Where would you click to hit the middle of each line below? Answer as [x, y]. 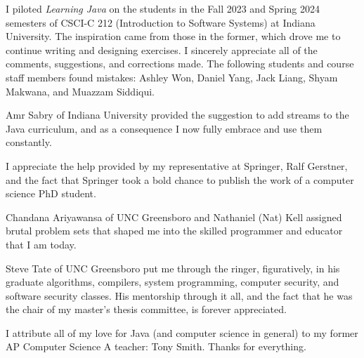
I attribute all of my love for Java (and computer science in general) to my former [182, 332]
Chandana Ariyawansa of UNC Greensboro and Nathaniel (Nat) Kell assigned [174, 217]
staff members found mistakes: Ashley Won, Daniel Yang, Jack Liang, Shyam [172, 77]
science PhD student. [51, 193]
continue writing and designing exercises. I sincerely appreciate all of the [162, 49]
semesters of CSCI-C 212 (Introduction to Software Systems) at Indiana [161, 22]
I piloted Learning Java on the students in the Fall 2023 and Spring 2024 [163, 8]
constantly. [29, 142]
